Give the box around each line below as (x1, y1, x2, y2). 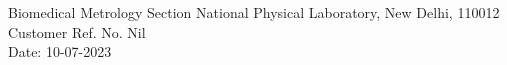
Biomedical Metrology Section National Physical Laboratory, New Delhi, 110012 (8, 2, 500, 22)
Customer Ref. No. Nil (8, 21, 146, 42)
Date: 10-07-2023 (8, 41, 112, 62)
